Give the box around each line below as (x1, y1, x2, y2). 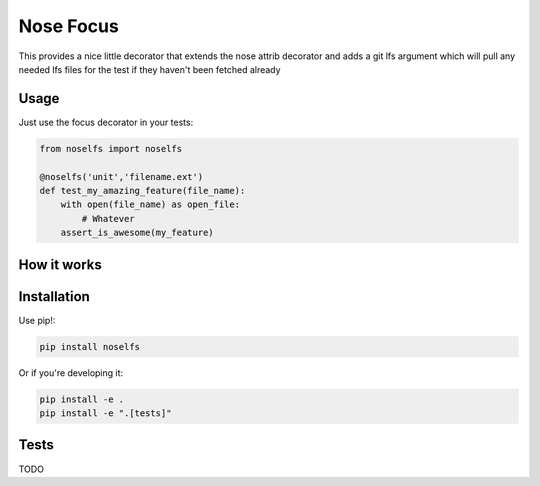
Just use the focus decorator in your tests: (18, 116, 194, 128)
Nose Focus (18, 15, 119, 37)
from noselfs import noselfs (39, 143, 183, 154)
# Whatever (81, 213, 135, 224)
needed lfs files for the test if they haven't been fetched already (18, 63, 281, 75)
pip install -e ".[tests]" (39, 408, 172, 419)
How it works (18, 256, 102, 273)
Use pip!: (18, 314, 56, 326)
